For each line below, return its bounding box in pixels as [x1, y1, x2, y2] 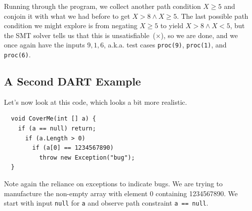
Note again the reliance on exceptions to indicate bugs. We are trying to [4, 178, 223, 189]
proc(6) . [4, 49, 31, 60]
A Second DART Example [4, 74, 141, 89]
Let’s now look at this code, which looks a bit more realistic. [4, 96, 187, 107]
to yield [160, 20, 183, 31]
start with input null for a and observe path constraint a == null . [4, 198, 209, 208]
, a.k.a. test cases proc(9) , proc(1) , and [103, 40, 227, 50]
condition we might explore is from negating [4, 20, 138, 31]
